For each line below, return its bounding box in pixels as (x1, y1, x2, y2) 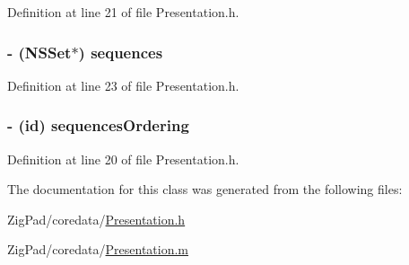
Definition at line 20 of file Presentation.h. (7, 149, 239, 168)
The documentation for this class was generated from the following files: (7, 180, 403, 199)
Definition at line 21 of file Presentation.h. (7, 3, 239, 21)
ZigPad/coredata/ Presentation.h (7, 209, 186, 228)
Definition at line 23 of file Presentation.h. (7, 75, 239, 94)
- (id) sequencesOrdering (7, 114, 189, 137)
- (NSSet (7, 40, 72, 63)
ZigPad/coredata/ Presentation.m (7, 240, 189, 259)
